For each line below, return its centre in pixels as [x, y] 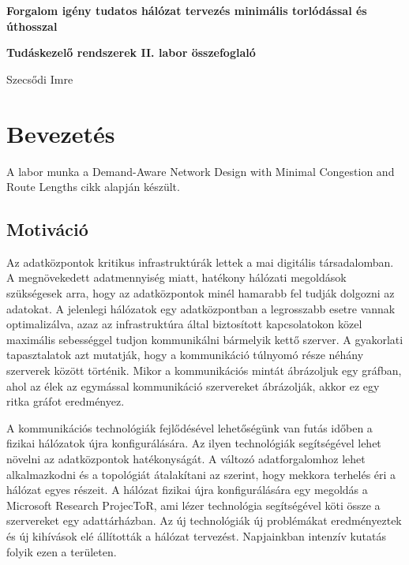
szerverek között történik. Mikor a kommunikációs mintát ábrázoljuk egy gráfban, [204, 370]
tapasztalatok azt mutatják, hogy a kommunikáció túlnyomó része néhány [185, 355]
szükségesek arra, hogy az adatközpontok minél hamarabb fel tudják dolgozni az [201, 293]
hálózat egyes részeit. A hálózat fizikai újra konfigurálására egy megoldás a [187, 490]
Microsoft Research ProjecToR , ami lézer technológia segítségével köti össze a [193, 505]
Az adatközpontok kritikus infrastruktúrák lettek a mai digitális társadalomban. [200, 262]
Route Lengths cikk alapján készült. [93, 187]
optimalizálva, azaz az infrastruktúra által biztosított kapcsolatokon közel [184, 324]
